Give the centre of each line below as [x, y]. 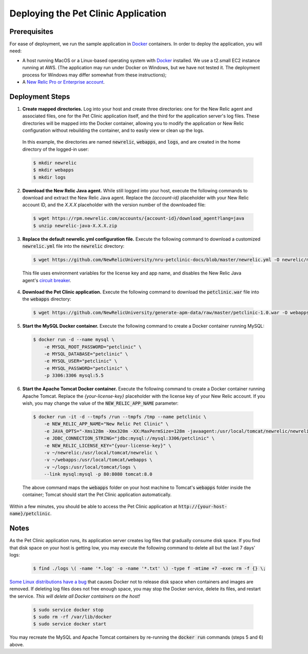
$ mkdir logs [50, 177]
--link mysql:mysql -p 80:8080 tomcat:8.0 [98, 474]
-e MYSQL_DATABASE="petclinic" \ [86, 354]
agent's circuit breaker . [47, 280]
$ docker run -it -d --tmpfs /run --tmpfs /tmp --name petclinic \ [120, 417]
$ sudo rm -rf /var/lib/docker [73, 617]
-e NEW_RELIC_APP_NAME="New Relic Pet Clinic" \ [106, 424]
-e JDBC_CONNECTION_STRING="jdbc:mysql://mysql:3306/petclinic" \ [129, 438]
